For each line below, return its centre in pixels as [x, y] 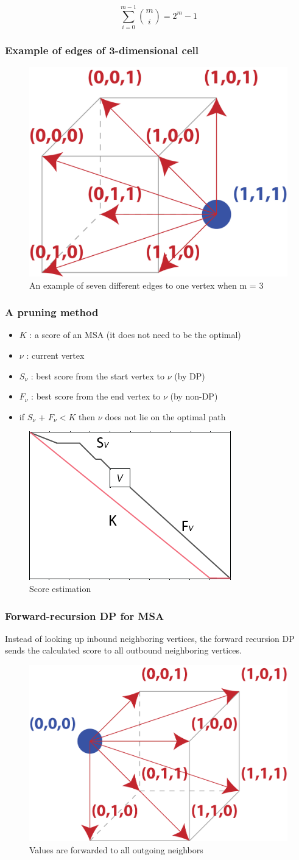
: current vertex [55, 355]
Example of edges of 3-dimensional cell [102, 50]
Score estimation [60, 588]
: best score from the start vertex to [97, 375]
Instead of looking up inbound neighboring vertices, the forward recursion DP [150, 638]
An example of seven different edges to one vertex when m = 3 [146, 285]
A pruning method [52, 312]
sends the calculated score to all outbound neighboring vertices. [123, 650]
